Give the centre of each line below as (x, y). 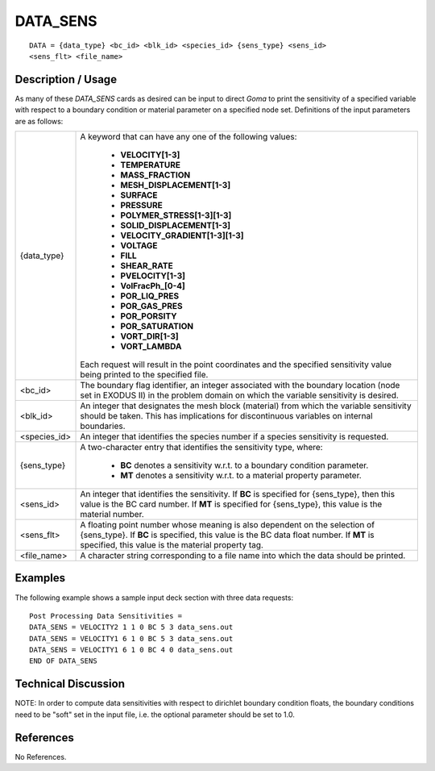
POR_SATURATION (157, 327)
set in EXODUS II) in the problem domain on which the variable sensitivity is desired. (239, 395)
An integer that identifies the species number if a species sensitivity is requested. (234, 437)
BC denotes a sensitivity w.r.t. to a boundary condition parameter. (244, 465)
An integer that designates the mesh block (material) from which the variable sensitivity (246, 406)
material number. (112, 515)
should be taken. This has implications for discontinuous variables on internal (227, 416)
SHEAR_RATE (147, 266)
